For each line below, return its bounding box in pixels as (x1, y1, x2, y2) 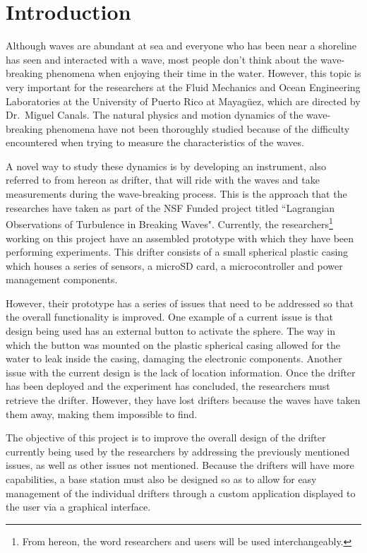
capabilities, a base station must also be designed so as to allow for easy (6, 472, 317, 486)
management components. (6, 272, 118, 287)
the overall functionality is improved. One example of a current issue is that (6, 309, 334, 324)
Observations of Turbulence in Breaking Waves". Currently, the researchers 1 (6, 215, 333, 231)
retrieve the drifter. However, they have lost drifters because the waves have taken (6, 393, 361, 408)
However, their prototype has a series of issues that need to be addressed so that (6, 295, 354, 310)
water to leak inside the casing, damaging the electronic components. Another (6, 351, 342, 366)
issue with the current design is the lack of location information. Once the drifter (6, 364, 356, 379)
